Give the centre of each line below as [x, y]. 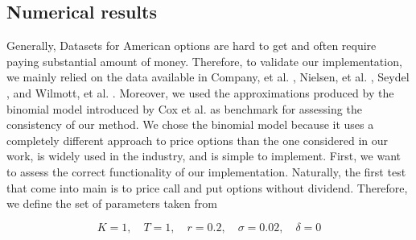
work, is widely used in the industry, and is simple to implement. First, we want [204, 156]
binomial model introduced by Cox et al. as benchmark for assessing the [184, 108]
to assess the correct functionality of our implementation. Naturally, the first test [206, 171]
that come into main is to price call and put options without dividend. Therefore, [207, 187]
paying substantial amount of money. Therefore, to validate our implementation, [204, 61]
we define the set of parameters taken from [112, 203]
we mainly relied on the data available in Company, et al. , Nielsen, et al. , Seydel [208, 77]
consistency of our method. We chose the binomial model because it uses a [190, 124]
